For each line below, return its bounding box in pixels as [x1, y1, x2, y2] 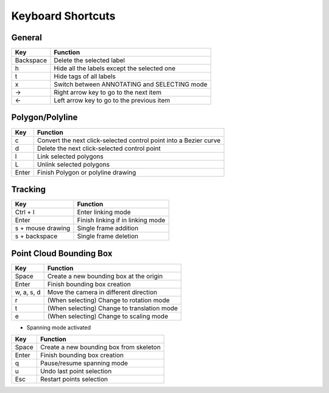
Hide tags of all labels [54, 72, 116, 81]
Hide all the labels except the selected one [54, 64, 176, 73]
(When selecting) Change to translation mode [47, 304, 178, 312]
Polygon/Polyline [11, 112, 78, 123]
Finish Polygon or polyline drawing [37, 168, 136, 176]
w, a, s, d [15, 287, 41, 296]
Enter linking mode [77, 208, 131, 217]
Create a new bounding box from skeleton [40, 343, 161, 351]
